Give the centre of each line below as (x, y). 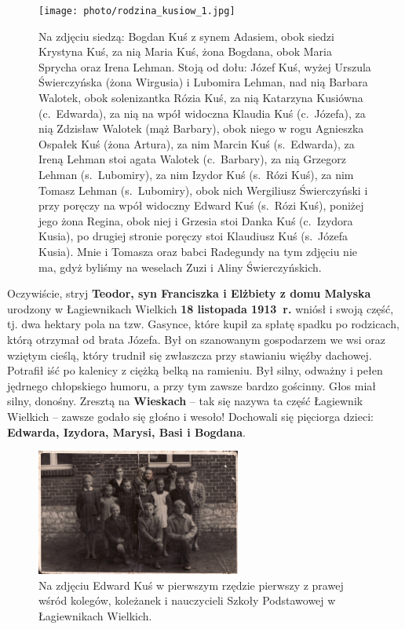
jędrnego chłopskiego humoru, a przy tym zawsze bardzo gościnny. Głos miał (192, 385)
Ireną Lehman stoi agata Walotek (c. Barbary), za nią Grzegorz (192, 159)
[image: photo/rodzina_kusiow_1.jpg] (137, 11)
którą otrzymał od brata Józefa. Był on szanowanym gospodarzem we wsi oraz (196, 339)
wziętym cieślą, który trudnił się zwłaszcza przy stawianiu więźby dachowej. (190, 355)
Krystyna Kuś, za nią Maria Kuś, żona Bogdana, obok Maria (185, 51)
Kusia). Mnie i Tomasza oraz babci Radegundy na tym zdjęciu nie (198, 251)
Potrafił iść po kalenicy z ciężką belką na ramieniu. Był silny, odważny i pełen (195, 370)
